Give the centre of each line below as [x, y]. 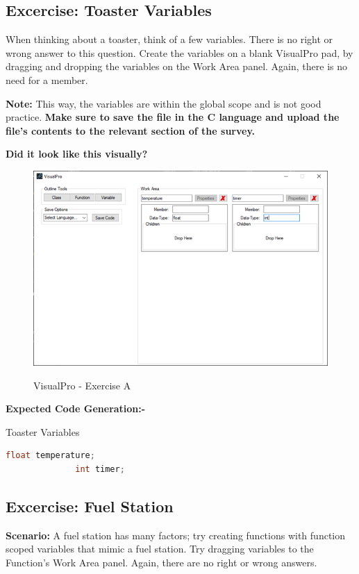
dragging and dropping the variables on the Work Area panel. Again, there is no [176, 66]
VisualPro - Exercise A [82, 385]
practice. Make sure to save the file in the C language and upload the [173, 117]
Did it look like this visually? [77, 154]
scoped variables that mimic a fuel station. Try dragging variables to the [160, 549]
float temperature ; [50, 456]
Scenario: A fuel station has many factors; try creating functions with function [175, 535]
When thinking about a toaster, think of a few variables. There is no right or [169, 39]
